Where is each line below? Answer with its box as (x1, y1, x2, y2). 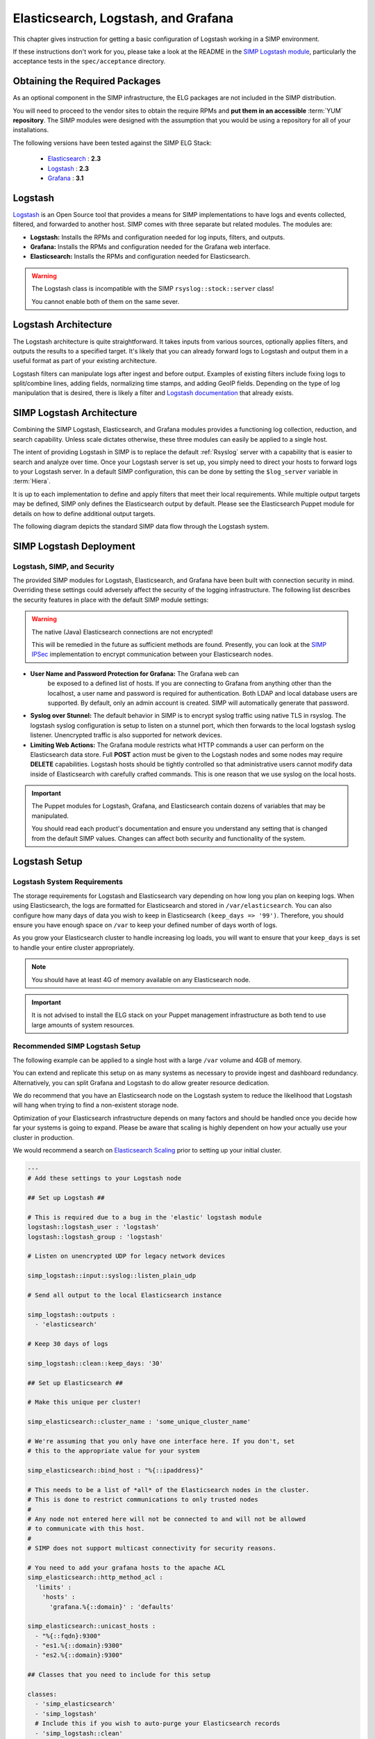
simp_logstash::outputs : (27, 1311, 116, 1318)
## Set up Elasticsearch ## (27, 1379, 123, 1387)
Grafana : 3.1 (47, 174, 84, 182)
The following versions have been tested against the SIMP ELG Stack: (12, 138, 212, 147)
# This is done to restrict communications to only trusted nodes (27, 1496, 258, 1504)
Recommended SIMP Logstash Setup (12, 1041, 141, 1051)
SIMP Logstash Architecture (12, 407, 137, 419)
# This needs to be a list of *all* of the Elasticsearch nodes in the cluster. (27, 1486, 310, 1493)
